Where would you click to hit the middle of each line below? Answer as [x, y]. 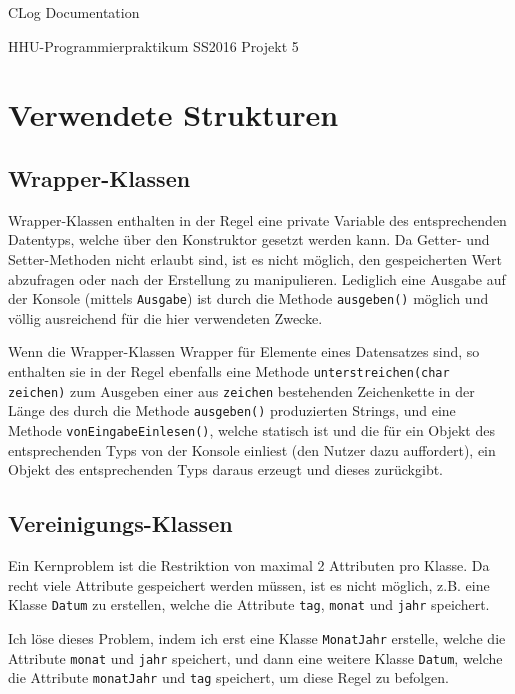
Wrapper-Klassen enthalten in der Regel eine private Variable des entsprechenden [257, 219]
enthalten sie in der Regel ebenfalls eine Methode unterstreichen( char [229, 370]
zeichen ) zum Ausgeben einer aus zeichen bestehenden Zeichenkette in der [241, 390]
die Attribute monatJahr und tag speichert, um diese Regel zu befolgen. [229, 677]
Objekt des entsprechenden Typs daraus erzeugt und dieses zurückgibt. [226, 469]
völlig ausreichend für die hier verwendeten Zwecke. [165, 317]
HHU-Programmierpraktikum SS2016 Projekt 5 [153, 45]
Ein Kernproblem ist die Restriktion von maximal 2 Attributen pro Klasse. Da [249, 565]
